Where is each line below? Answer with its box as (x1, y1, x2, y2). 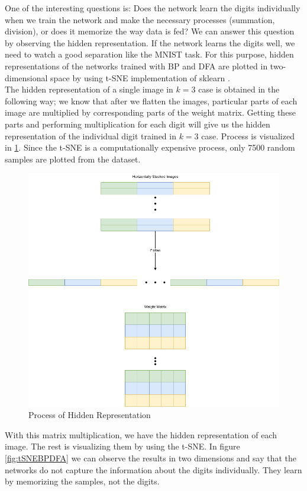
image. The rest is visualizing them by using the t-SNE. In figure (5, 440, 240, 452)
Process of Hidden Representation (28, 409, 151, 421)
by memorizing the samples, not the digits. (5, 475, 160, 487)
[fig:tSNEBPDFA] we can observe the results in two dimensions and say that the (5, 452, 297, 464)
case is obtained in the (198, 83, 280, 95)
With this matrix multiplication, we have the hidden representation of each (5, 428, 277, 441)
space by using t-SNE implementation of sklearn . (50, 71, 230, 84)
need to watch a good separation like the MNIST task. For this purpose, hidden (5, 48, 294, 60)
